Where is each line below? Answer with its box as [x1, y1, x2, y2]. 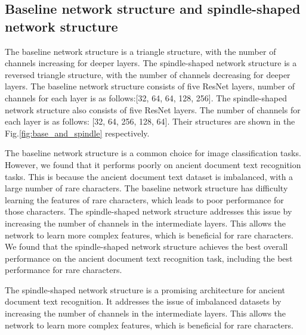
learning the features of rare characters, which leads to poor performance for [5, 193, 284, 206]
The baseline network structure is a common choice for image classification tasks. [5, 147, 301, 159]
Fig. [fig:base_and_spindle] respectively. [5, 126, 150, 139]
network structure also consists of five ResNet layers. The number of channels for [5, 103, 301, 116]
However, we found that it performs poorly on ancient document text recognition [5, 158, 301, 170]
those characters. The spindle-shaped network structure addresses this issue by [5, 205, 292, 218]
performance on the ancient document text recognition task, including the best [5, 252, 293, 264]
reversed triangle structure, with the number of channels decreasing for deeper [5, 68, 290, 80]
